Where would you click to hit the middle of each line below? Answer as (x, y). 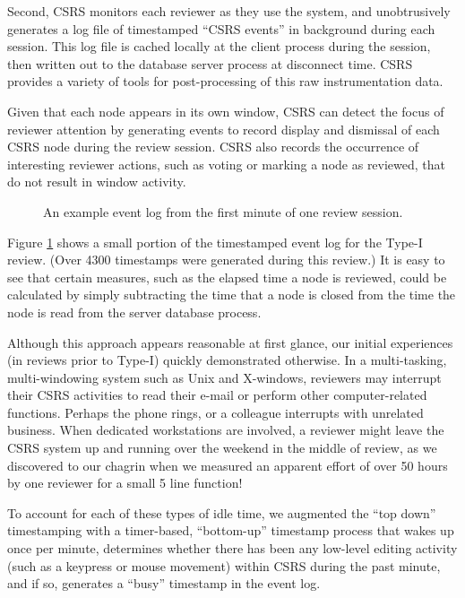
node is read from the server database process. (134, 312)
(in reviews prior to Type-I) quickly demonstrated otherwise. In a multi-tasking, (227, 360)
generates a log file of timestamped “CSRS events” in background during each (221, 28)
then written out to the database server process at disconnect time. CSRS (210, 63)
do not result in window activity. (97, 182)
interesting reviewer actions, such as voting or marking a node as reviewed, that (227, 164)
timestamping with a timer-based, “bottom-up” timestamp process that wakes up (231, 530)
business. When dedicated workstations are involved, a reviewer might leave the (226, 430)
